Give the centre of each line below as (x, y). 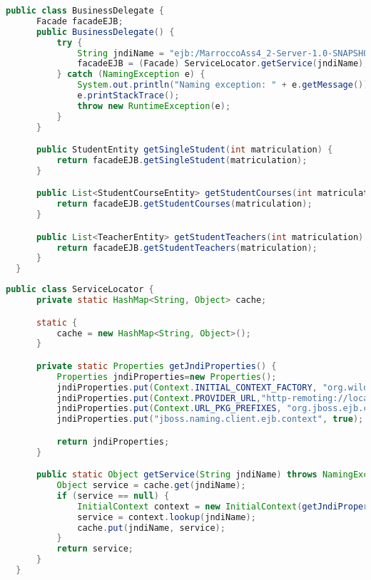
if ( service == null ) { (113, 496)
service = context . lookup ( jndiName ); (167, 517)
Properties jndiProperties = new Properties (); (167, 377)
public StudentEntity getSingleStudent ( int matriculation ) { (184, 150)
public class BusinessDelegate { (85, 11)
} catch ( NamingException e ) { (131, 74)
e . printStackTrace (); (128, 95)
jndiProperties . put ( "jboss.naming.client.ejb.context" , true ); (210, 419)
